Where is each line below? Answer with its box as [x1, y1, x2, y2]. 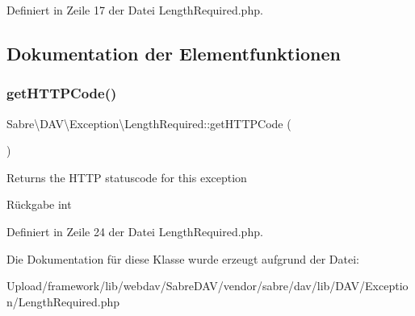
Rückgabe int [6, 196, 72, 213]
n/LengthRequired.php [6, 293, 120, 310]
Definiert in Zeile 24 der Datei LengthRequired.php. [6, 222, 263, 239]
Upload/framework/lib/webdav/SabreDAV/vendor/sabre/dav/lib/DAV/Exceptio [6, 277, 409, 294]
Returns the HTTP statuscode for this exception [6, 168, 247, 185]
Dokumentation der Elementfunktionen [6, 40, 341, 65]
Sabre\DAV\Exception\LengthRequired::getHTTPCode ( [6, 114, 291, 131]
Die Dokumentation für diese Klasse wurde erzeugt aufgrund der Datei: [6, 250, 359, 267]
